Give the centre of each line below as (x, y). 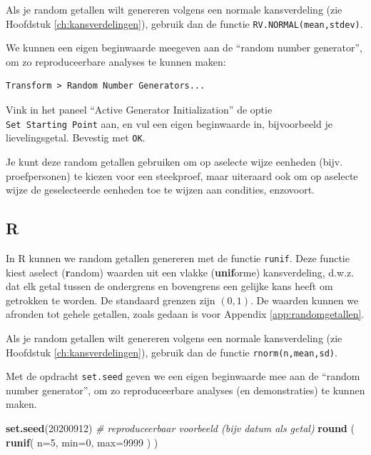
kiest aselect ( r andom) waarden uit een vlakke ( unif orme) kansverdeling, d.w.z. (180, 272)
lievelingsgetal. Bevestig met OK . (76, 137)
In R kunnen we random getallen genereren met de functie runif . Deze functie (178, 257)
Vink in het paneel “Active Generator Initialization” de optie (139, 110)
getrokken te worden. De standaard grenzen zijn (111, 300)
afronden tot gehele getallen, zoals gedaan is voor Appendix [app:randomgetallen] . (185, 314)
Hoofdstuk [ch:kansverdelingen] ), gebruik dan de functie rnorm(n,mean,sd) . (172, 352)
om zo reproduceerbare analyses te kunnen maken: (116, 61)
